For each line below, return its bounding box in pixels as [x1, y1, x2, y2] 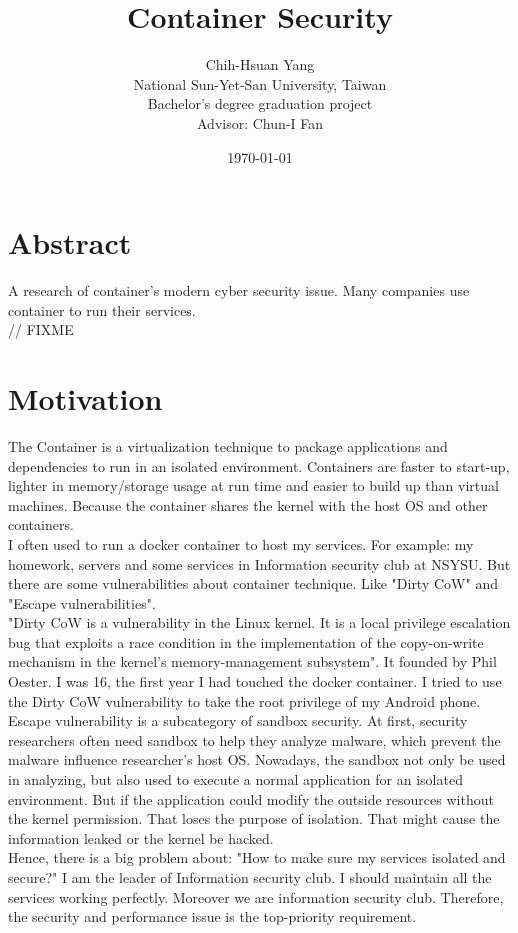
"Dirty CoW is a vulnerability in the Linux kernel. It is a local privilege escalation [8, 612, 511, 633]
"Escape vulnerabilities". [8, 592, 156, 613]
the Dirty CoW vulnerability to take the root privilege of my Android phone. [8, 690, 481, 711]
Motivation [8, 378, 163, 418]
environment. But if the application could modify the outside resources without [8, 788, 494, 809]
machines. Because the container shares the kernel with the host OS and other [8, 494, 488, 515]
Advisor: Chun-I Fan [197, 112, 323, 133]
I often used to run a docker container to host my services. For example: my [8, 533, 474, 554]
